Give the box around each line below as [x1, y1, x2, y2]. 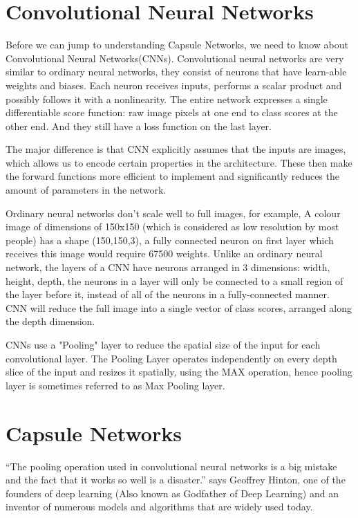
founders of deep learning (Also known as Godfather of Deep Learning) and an [6, 485, 339, 500]
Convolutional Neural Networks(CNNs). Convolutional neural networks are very [6, 50, 344, 65]
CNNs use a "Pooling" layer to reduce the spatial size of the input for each [6, 337, 321, 351]
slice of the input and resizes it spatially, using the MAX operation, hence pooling [6, 364, 352, 379]
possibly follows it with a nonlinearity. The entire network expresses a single [6, 91, 328, 106]
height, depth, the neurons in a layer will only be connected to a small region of [6, 273, 343, 288]
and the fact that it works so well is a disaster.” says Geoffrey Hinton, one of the [6, 472, 346, 487]
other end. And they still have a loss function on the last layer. [6, 118, 272, 133]
